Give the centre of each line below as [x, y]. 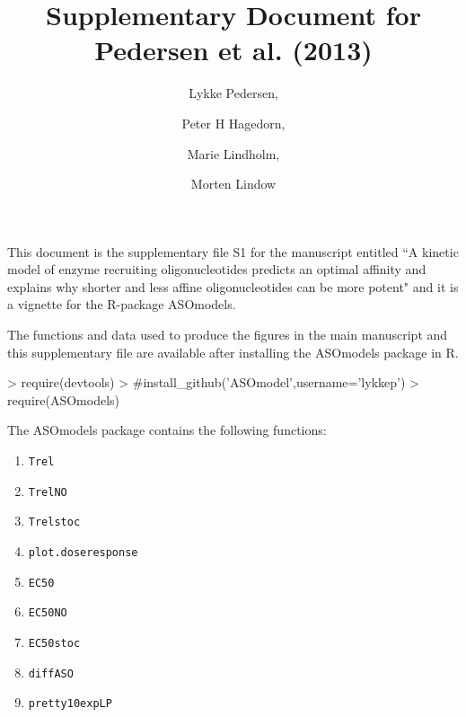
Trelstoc [54, 522]
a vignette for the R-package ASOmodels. [122, 304]
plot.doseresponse [83, 553]
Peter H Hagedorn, [233, 123]
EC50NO [48, 613]
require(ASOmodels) [64, 399]
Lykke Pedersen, [233, 93]
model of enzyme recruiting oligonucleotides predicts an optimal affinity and [217, 269]
